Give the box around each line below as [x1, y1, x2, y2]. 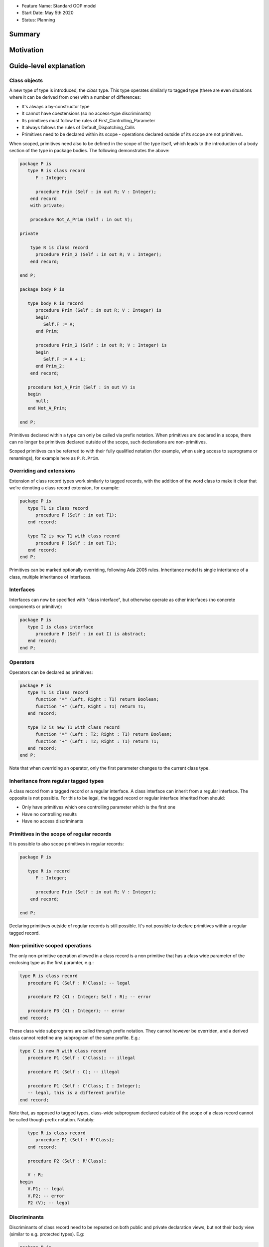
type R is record [27, 868, 70, 874]
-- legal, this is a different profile [27, 1090, 125, 1096]
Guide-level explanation [9, 61, 86, 70]
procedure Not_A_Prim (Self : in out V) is [27, 384, 135, 390]
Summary [9, 30, 40, 38]
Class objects [9, 77, 43, 84]
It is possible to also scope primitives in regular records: [9, 841, 124, 847]
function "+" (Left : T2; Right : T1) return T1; [35, 738, 159, 744]
